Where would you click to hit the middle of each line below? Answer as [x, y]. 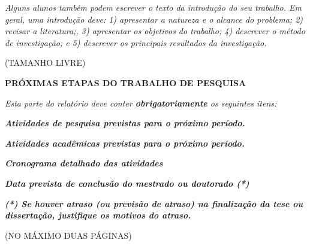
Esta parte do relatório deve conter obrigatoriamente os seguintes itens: [141, 103]
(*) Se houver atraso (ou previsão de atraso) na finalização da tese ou [154, 203]
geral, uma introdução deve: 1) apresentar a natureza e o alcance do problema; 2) [154, 19]
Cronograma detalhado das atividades [84, 163]
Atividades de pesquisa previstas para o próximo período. [125, 123]
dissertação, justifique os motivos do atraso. [98, 215]
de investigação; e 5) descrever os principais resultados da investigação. [136, 42]
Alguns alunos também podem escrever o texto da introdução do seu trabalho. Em [153, 7]
